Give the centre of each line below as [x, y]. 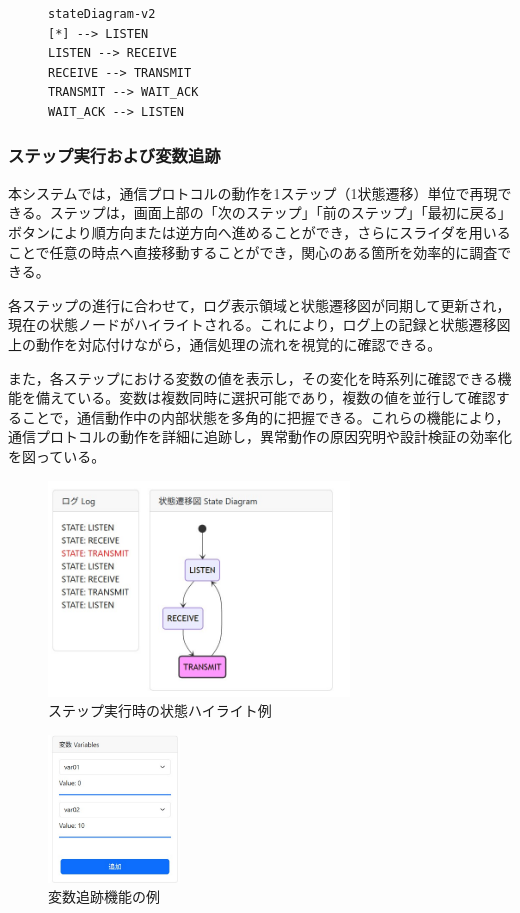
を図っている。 [57, 455]
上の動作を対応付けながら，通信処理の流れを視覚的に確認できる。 [225, 343]
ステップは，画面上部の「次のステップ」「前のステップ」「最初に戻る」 [280, 212]
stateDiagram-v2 [102, 14]
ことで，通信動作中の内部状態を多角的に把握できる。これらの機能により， [265, 416]
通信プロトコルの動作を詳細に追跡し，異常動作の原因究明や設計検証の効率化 [260, 436]
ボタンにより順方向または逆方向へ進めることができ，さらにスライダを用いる [259, 231]
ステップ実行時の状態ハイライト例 [160, 710]
